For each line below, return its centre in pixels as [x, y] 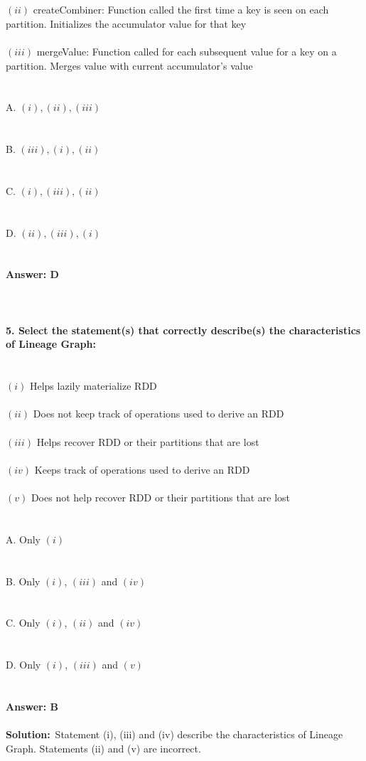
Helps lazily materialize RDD [93, 386]
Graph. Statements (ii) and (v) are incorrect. [103, 748]
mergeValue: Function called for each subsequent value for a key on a [187, 51]
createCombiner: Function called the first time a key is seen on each [181, 10]
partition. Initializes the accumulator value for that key [126, 23]
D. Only [23, 665]
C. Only [23, 623]
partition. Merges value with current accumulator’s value [129, 65]
